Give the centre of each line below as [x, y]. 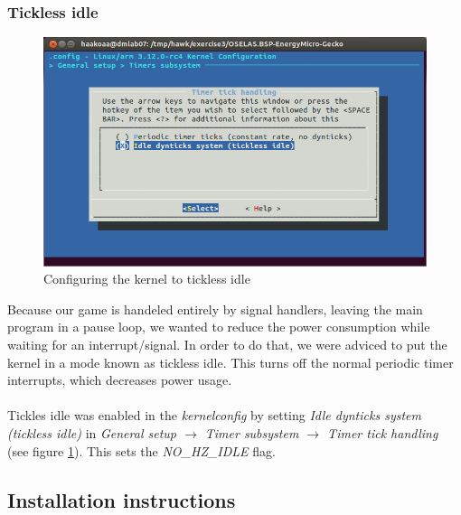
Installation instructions [122, 499]
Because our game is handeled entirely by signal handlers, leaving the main [215, 309]
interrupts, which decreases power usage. [120, 380]
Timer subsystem [252, 432]
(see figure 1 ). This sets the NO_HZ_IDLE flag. [141, 450]
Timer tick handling [383, 432]
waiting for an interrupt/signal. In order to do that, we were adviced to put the [227, 344]
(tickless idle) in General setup [92, 432]
